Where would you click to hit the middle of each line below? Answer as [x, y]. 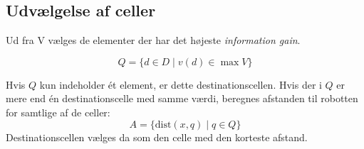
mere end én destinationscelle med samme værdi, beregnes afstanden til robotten [182, 98]
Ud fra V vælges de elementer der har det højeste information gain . [153, 40]
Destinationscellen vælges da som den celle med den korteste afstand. [157, 137]
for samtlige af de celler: [58, 112]
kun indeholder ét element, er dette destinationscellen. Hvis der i [181, 84]
